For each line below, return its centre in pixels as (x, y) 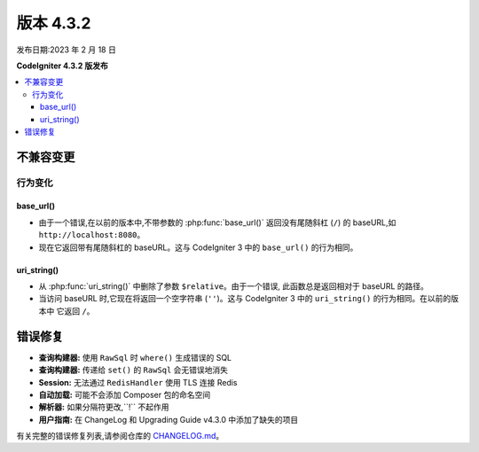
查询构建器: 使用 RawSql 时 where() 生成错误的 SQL (135, 357)
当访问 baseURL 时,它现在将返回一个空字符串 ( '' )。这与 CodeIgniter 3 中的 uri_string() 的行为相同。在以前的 (245, 299)
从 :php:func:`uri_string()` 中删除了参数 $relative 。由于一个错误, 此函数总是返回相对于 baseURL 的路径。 (234, 286)
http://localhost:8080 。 (92, 235)
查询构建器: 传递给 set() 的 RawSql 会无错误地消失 (133, 370)
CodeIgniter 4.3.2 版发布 (62, 66)
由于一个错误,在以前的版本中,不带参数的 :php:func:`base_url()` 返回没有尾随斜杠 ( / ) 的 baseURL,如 (217, 222)
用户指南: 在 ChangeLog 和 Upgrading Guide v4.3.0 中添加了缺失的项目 (169, 419)
